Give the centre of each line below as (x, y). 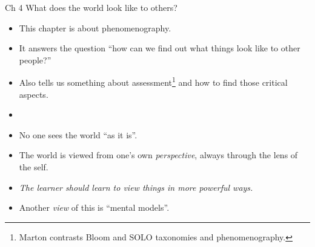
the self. (34, 167)
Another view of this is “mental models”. (94, 207)
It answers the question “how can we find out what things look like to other (160, 48)
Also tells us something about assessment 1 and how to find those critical (153, 82)
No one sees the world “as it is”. (78, 134)
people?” (35, 59)
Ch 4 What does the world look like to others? (91, 7)
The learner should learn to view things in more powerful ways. (136, 187)
